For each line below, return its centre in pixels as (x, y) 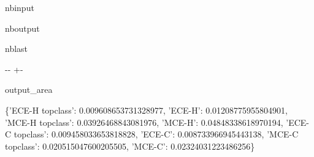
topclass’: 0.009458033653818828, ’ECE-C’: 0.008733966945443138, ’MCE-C (156, 134)
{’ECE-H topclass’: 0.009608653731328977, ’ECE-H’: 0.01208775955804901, (147, 110)
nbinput (20, 7)
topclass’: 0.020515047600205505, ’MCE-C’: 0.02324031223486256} (130, 146)
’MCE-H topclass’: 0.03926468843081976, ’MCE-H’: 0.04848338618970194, (144, 122)
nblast (17, 49)
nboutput (22, 28)
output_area (29, 89)
